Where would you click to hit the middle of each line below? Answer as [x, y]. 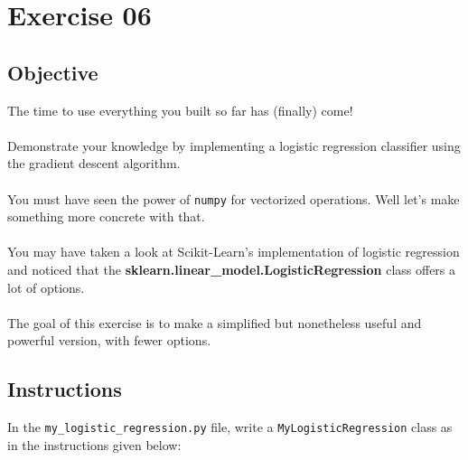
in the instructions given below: [94, 444]
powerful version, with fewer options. [109, 340]
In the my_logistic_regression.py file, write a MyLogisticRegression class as [230, 427]
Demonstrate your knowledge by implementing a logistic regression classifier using [234, 145]
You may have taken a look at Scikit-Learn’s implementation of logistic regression [234, 252]
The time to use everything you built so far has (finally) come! [180, 110]
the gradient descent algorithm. [94, 163]
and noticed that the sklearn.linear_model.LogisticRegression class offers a [232, 269]
